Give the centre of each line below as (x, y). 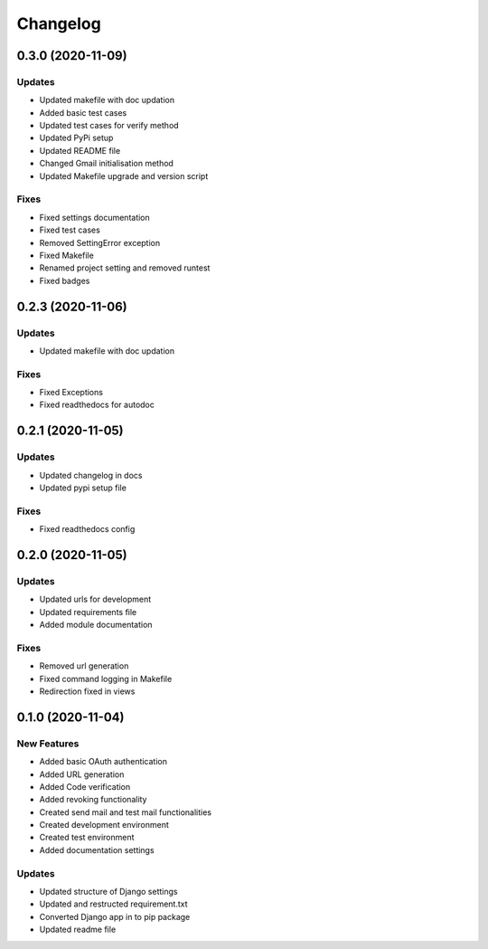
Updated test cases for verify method (109, 126)
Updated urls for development (95, 599)
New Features (48, 744)
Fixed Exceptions (71, 393)
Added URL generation (82, 774)
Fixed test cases (70, 230)
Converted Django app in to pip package (115, 916)
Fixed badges (65, 280)
